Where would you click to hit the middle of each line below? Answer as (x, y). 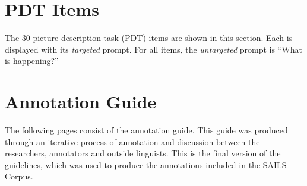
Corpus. (19, 176)
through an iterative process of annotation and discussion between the (132, 141)
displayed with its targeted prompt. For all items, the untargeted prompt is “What (153, 49)
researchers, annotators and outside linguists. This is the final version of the (143, 153)
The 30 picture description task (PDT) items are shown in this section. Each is (149, 38)
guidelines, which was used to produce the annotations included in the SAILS (146, 164)
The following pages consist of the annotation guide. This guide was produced (146, 130)
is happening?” (32, 61)
